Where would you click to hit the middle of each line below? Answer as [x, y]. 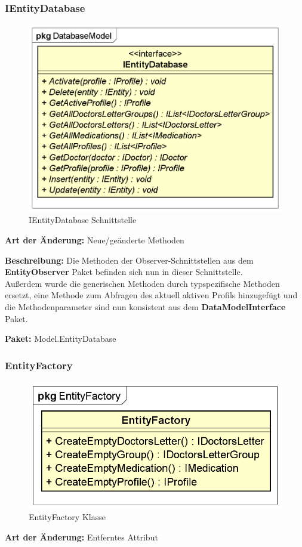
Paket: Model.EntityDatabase [61, 339]
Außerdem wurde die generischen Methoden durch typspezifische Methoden [142, 283]
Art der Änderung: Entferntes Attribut [81, 537]
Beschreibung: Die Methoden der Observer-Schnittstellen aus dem [129, 260]
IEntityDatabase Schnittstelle [83, 220]
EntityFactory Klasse [67, 517]
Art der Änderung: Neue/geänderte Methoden [95, 239]
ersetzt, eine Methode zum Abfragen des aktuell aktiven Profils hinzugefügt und [151, 295]
